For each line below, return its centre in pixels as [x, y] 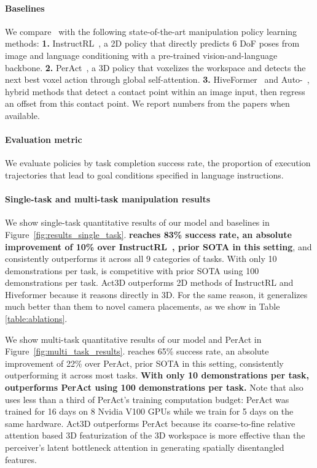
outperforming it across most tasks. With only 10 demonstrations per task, [157, 375]
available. [22, 115]
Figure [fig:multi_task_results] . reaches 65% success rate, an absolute [137, 351]
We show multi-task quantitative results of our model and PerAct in [133, 339]
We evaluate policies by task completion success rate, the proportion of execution [158, 163]
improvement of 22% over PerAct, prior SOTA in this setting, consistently [144, 363]
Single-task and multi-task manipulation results [108, 199]
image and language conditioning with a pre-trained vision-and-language [141, 55]
